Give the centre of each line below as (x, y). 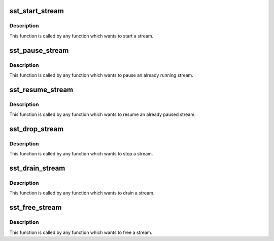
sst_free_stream (36, 208)
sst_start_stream (37, 11)
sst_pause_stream (39, 50)
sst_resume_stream (41, 89)
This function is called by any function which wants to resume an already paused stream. (102, 114)
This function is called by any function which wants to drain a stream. (82, 193)
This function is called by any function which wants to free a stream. (81, 232)
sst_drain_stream (37, 168)
